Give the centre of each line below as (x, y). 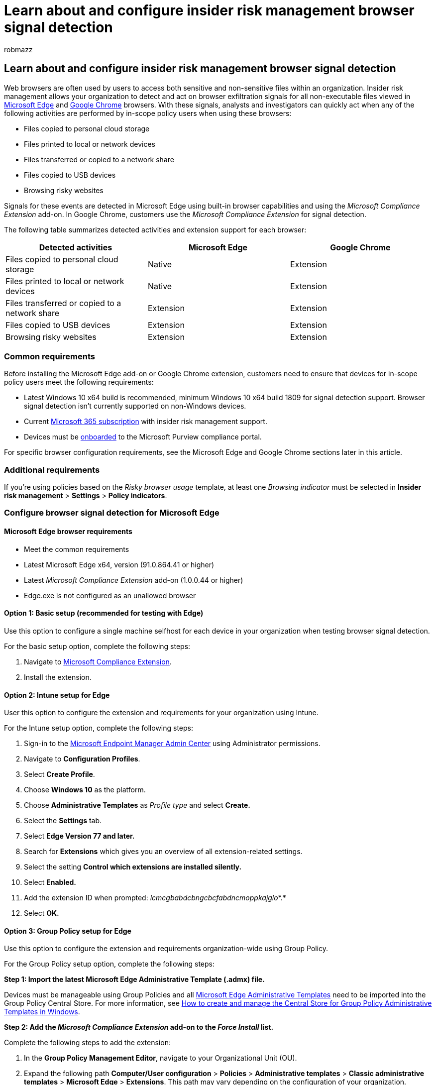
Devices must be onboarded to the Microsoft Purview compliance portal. (143, 437)
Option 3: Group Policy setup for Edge (68, 931)
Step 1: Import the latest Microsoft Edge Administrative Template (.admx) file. (134, 979)
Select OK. (42, 913)
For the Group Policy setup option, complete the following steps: (109, 964)
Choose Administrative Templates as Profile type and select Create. (137, 805)
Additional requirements (52, 470)
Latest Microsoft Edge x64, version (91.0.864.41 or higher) (119, 564)
